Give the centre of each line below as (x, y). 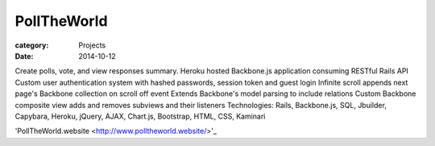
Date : (24, 56)
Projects (92, 45)
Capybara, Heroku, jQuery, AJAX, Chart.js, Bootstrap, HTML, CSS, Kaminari (140, 116)
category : (32, 45)
